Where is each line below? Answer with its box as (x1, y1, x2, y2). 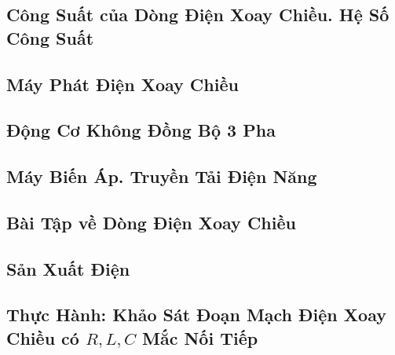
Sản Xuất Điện (6, 256, 130, 280)
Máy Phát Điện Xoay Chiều (6, 71, 239, 96)
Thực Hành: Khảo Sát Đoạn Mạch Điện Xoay (6, 302, 386, 327)
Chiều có (6, 325, 79, 350)
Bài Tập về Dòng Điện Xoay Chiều (6, 210, 296, 234)
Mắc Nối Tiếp (141, 325, 258, 350)
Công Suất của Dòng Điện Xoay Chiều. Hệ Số (6, 2, 390, 27)
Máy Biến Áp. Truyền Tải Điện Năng (6, 164, 317, 188)
